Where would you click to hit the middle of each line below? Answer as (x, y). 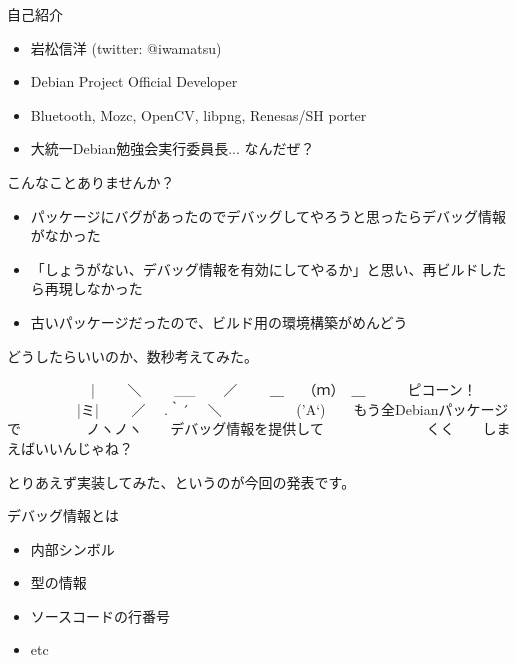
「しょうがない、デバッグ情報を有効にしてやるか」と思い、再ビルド (254, 268)
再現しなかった (93, 288)
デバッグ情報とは (63, 515)
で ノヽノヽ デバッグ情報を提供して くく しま (259, 428)
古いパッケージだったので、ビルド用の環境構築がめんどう (219, 321)
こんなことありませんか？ (91, 181)
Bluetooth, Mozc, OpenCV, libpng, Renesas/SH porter (198, 114)
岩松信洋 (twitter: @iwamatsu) (126, 47)
